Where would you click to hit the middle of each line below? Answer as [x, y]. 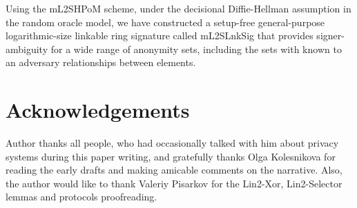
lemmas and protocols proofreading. [81, 197]
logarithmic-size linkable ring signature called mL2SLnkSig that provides [160, 35]
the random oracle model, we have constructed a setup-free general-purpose [165, 22]
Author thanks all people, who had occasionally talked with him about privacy [172, 143]
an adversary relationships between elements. [101, 62]
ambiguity [27, 49]
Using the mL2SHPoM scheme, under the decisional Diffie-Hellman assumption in [178, 8]
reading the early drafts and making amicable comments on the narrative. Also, [174, 170]
